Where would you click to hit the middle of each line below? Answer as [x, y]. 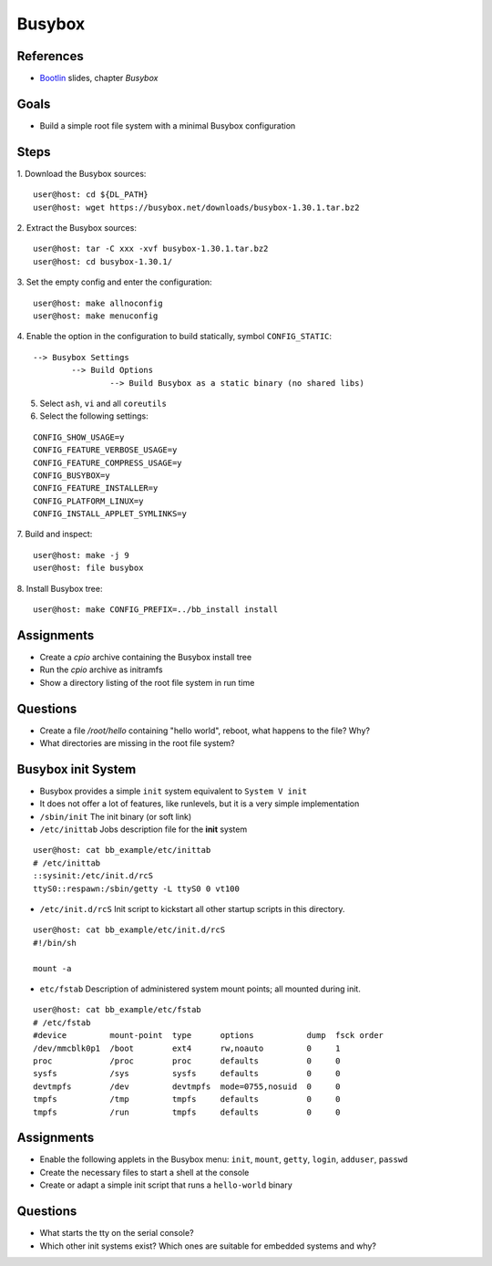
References [50, 56]
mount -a [52, 968]
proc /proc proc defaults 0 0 [187, 1061]
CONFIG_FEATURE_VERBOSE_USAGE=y [105, 450]
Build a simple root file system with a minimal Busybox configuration [168, 125]
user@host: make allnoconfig [98, 303]
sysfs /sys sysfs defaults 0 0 [187, 1074]
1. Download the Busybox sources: [82, 173]
